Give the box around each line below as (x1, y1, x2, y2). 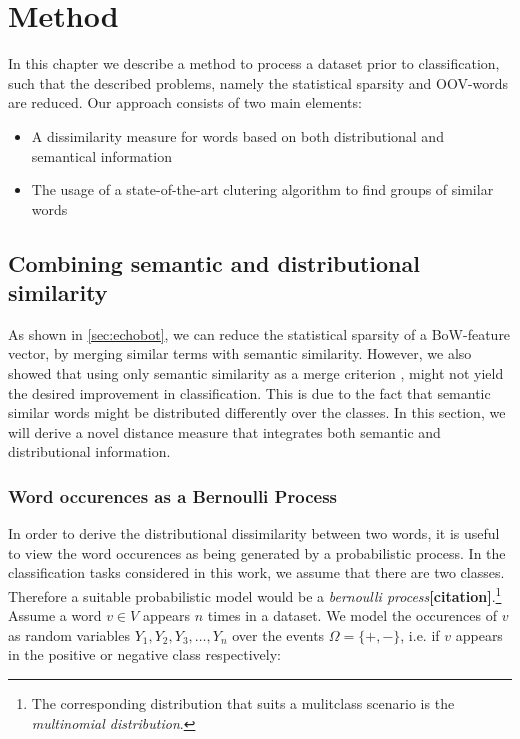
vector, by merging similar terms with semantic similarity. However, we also (8, 343, 472, 364)
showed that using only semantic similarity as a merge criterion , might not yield (8, 363, 504, 384)
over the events (232, 624, 325, 645)
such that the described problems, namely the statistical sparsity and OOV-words (8, 72, 509, 93)
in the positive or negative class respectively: (8, 644, 281, 665)
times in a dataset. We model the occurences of (207, 605, 497, 626)
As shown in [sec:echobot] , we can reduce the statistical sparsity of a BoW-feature (8, 323, 511, 344)
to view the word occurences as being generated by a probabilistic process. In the (8, 542, 506, 563)
